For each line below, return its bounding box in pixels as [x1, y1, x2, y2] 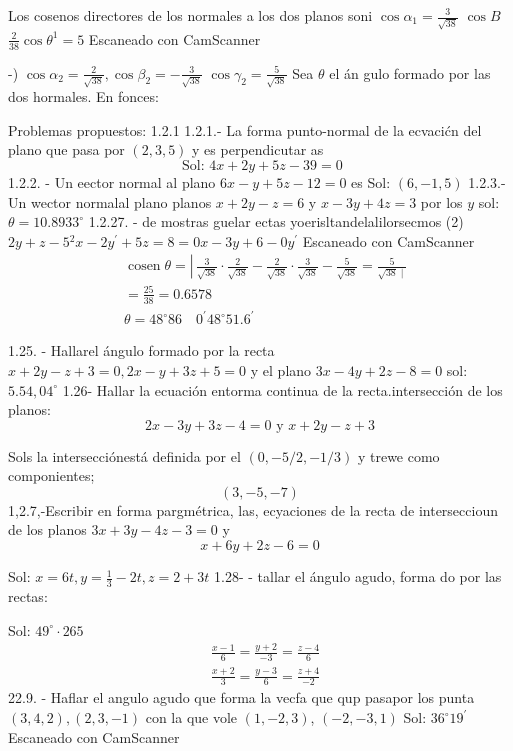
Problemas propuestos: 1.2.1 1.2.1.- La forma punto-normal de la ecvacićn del [8, 119, 482, 140]
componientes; [8, 465, 95, 486]
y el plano [250, 359, 312, 380]
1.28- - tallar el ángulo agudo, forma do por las [214, 566, 502, 587]
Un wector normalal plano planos [8, 191, 212, 212]
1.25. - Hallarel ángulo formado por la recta [8, 340, 275, 361]
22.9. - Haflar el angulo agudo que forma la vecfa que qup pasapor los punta [8, 687, 475, 708]
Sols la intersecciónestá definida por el [8, 445, 241, 466]
